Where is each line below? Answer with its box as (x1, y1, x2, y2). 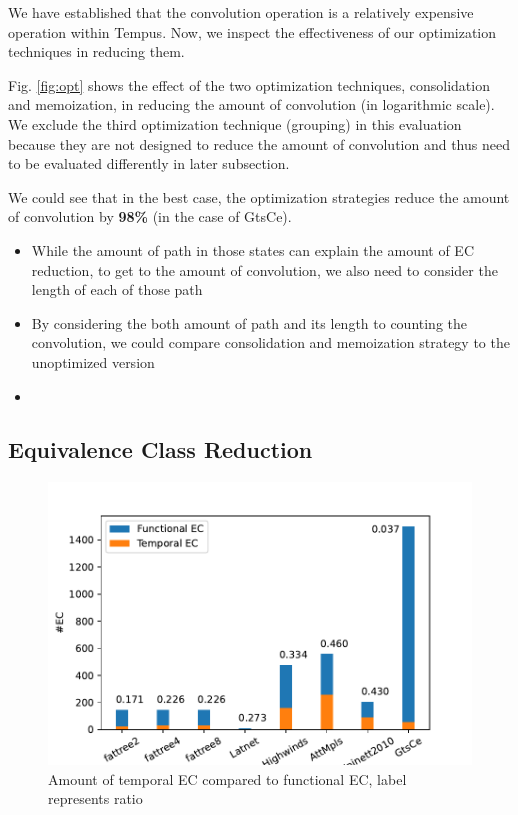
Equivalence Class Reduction (8, 434, 313, 465)
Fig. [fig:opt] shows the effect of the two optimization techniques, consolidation (8, 74, 490, 95)
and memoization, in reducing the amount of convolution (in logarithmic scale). (8, 94, 495, 115)
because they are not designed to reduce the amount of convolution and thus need (8, 133, 510, 154)
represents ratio (48, 788, 143, 809)
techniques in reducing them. (8, 41, 185, 62)
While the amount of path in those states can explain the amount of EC (31, 239, 474, 260)
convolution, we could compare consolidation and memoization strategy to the (31, 332, 510, 353)
